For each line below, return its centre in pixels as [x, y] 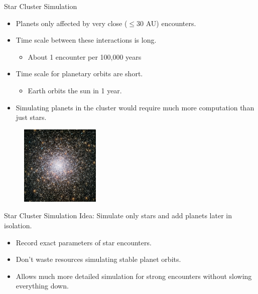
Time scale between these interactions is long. [86, 40]
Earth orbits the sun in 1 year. [75, 90]
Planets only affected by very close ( [72, 23]
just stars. [31, 117]
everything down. [42, 286]
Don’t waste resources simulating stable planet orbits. [98, 259]
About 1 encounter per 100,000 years [85, 56]
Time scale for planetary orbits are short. [79, 73]
